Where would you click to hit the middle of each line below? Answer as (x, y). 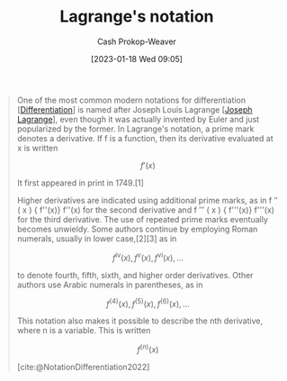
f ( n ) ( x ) (148, 349)
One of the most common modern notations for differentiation (131, 100)
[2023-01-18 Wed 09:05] (137, 59)
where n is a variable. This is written (84, 331)
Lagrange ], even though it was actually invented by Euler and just (138, 119)
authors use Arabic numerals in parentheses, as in (110, 285)
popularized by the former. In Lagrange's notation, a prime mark (135, 129)
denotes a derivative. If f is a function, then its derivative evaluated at (145, 138)
